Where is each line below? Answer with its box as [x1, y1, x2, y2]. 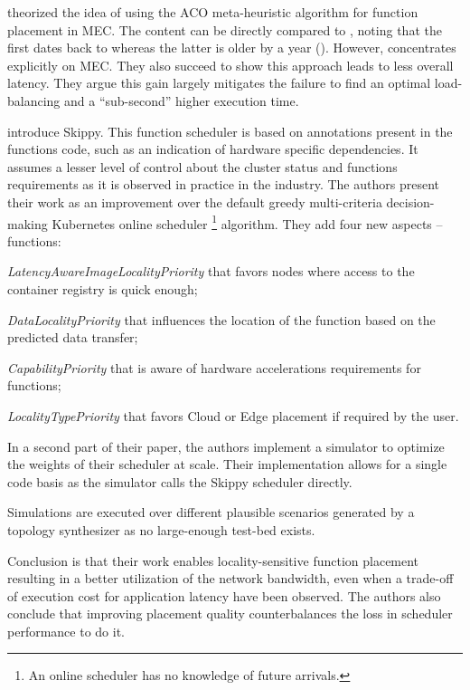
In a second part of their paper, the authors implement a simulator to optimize [7, 436, 445, 455]
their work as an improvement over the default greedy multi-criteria [7, 192, 382, 211]
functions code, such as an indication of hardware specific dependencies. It [7, 139, 418, 158]
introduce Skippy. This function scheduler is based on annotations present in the [7, 121, 453, 140]
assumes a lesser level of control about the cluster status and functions [7, 157, 398, 176]
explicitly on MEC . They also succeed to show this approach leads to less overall [7, 55, 454, 74]
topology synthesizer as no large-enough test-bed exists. [7, 520, 315, 539]
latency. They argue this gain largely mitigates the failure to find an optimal [7, 73, 431, 92]
